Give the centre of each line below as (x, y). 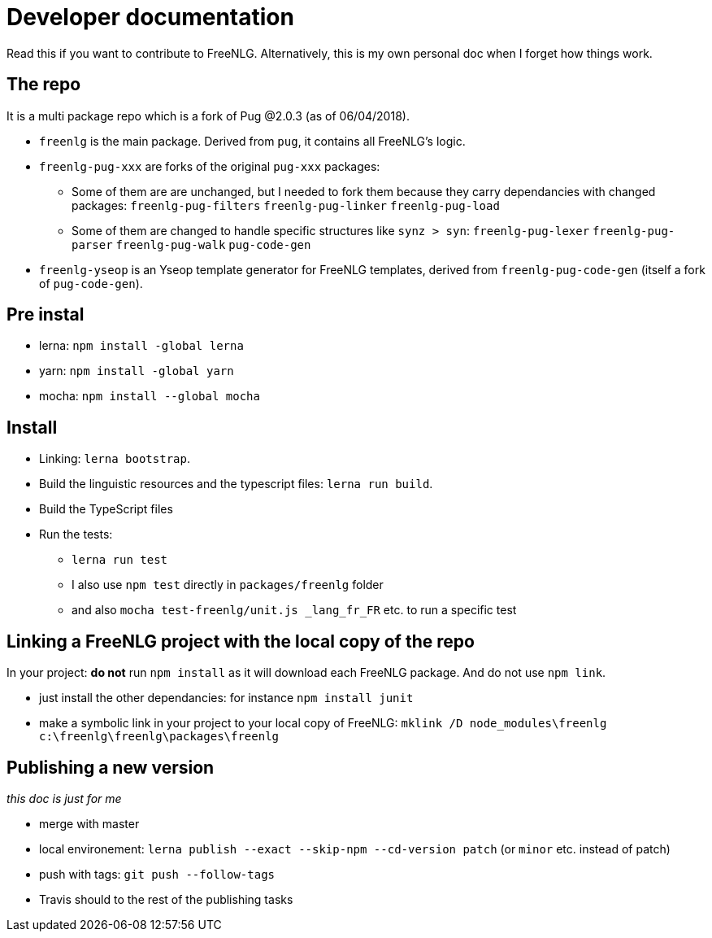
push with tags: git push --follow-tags (157, 874)
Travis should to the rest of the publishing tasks (166, 899)
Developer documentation (150, 17)
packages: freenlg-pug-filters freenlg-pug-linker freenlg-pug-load (286, 205)
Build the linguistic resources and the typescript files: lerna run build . (236, 484)
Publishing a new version (111, 767)
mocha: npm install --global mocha (150, 396)
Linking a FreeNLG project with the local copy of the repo (241, 641)
